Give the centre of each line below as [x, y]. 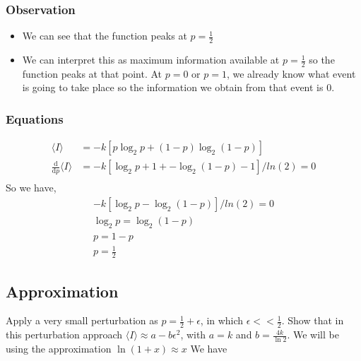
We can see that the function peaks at [105, 36]
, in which [222, 320]
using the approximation [59, 349]
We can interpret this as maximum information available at [151, 60]
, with [193, 335]
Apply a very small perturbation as [82, 320]
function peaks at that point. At [92, 73]
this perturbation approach [64, 335]
